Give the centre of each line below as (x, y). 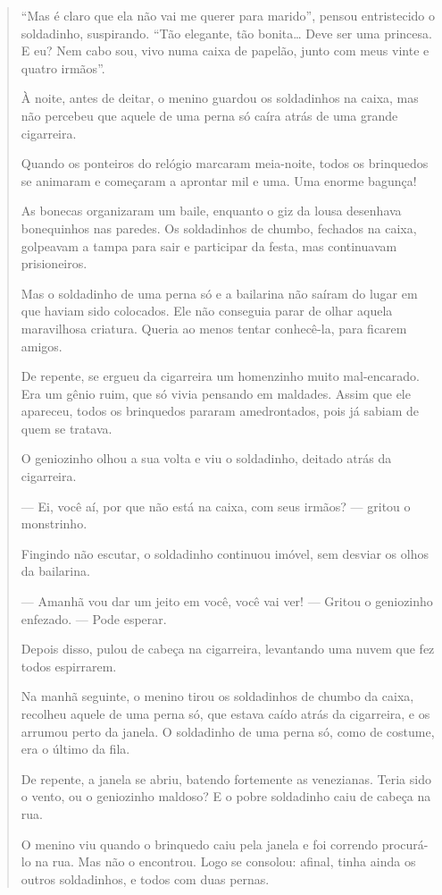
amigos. (42, 346)
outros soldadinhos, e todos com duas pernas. (145, 878)
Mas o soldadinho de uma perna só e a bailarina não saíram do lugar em (219, 293)
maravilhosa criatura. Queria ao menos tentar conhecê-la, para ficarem (214, 328)
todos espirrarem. (69, 666)
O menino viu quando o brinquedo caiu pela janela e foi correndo (199, 844)
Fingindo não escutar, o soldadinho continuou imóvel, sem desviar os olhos (225, 553)
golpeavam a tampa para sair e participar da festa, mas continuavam (209, 245)
